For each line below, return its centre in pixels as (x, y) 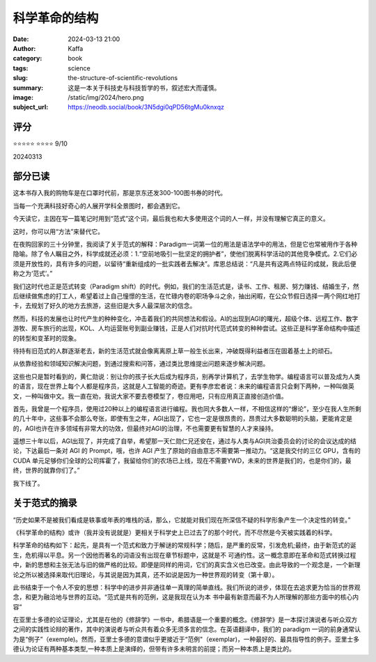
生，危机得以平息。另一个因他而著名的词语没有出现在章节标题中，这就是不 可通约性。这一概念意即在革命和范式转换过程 (185, 555)
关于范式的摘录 (45, 503)
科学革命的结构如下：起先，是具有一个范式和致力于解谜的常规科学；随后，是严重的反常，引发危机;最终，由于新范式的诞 (185, 545)
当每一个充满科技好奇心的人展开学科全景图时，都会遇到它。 (98, 206)
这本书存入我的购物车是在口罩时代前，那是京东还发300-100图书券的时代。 (120, 193)
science (79, 68)
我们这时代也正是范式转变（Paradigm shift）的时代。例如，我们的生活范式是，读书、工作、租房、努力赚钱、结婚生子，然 (186, 286)
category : (28, 59)
